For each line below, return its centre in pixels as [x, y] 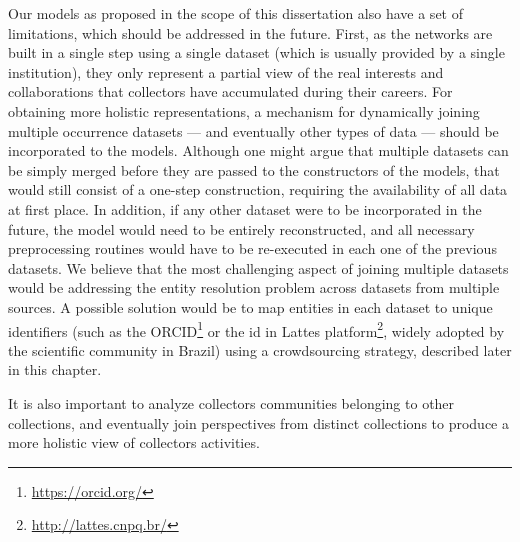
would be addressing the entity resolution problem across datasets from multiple [254, 287]
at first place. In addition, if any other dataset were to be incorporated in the [245, 208]
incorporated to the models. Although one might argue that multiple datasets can [258, 150]
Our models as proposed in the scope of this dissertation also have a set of [235, 13]
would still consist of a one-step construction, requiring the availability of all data [258, 189]
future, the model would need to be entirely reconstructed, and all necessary [241, 228]
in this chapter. [55, 369]
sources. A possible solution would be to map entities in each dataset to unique [250, 306]
